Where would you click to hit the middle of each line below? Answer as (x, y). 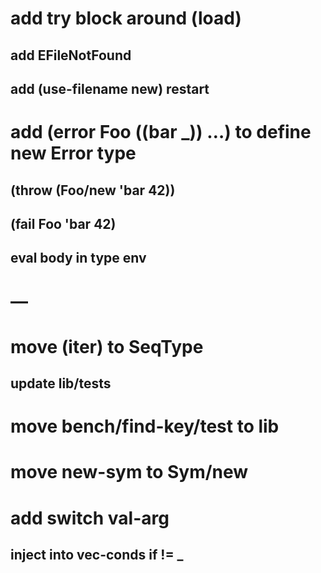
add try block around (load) (126, 18)
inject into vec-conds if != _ (97, 555)
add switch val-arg (90, 518)
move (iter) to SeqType (107, 346)
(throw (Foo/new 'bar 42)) (93, 190)
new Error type (73, 153)
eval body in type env (78, 258)
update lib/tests (61, 383)
